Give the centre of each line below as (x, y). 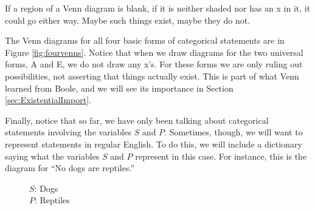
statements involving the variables (68, 132)
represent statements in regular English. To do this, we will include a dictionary (154, 144)
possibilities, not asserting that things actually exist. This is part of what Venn (152, 76)
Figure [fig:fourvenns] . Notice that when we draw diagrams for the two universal (154, 52)
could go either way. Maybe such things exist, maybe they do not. (128, 20)
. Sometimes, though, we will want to (234, 132)
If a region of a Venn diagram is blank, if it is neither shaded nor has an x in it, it (158, 8)
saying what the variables (52, 156)
